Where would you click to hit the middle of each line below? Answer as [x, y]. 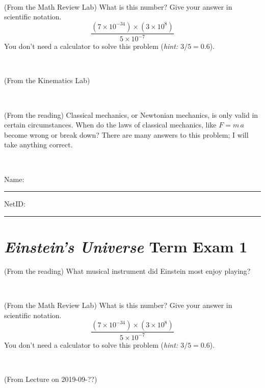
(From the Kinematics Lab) [47, 80]
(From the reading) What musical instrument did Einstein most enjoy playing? [127, 270]
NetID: [15, 204]
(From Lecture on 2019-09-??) [51, 379]
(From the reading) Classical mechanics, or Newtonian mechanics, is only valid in [131, 114]
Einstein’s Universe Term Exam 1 [126, 246]
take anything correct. [38, 145]
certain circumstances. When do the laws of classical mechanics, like [110, 125]
